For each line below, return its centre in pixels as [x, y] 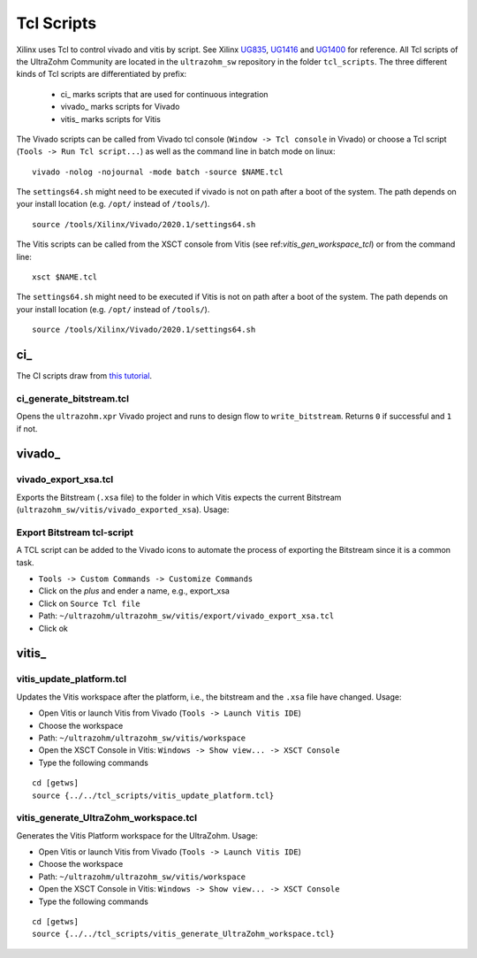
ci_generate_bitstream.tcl [73, 398]
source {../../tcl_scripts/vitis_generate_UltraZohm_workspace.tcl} [183, 934]
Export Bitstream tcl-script [75, 533]
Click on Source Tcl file [89, 603]
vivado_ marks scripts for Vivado [120, 107]
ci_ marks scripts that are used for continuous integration [164, 94]
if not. [27, 428]
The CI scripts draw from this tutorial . [84, 376]
